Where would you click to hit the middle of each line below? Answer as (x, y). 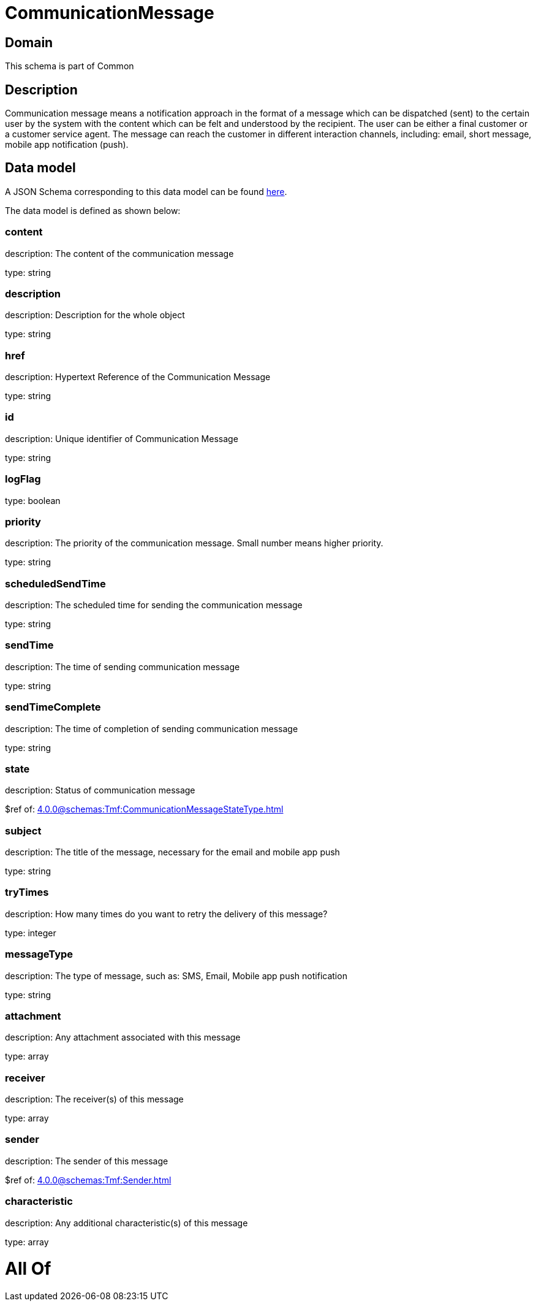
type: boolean (33, 500)
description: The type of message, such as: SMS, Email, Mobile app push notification (176, 976)
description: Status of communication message (100, 790)
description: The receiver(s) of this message (94, 1099)
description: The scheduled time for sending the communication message (154, 605)
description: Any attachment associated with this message (123, 1037)
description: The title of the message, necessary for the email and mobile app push (172, 852)
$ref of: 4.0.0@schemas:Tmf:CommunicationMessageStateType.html (144, 809)
